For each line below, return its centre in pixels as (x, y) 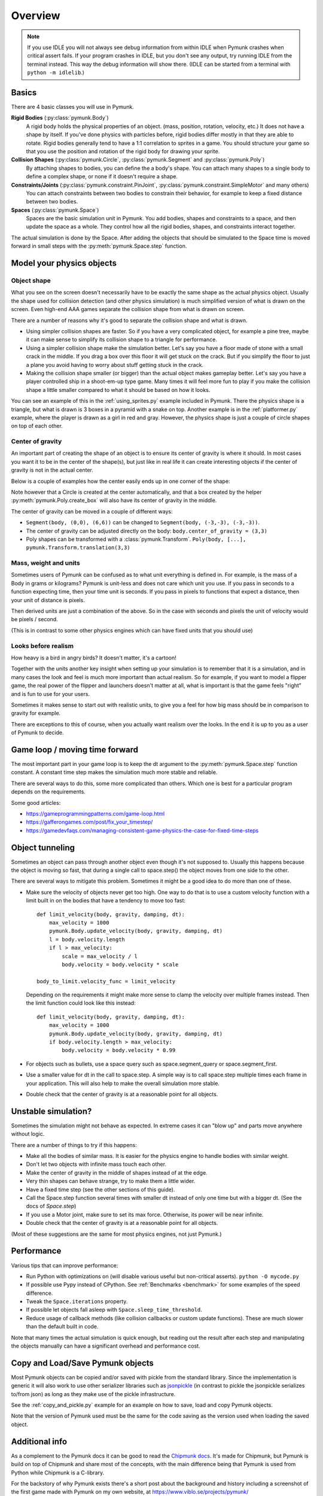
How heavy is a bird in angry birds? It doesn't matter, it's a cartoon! (94, 658)
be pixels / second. (34, 619)
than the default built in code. (62, 1327)
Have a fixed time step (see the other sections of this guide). (100, 1189)
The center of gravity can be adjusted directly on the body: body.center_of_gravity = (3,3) (147, 531)
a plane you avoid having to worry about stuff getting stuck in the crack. (115, 364)
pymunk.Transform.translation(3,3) (78, 548)
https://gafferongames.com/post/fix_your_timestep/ (89, 822)
